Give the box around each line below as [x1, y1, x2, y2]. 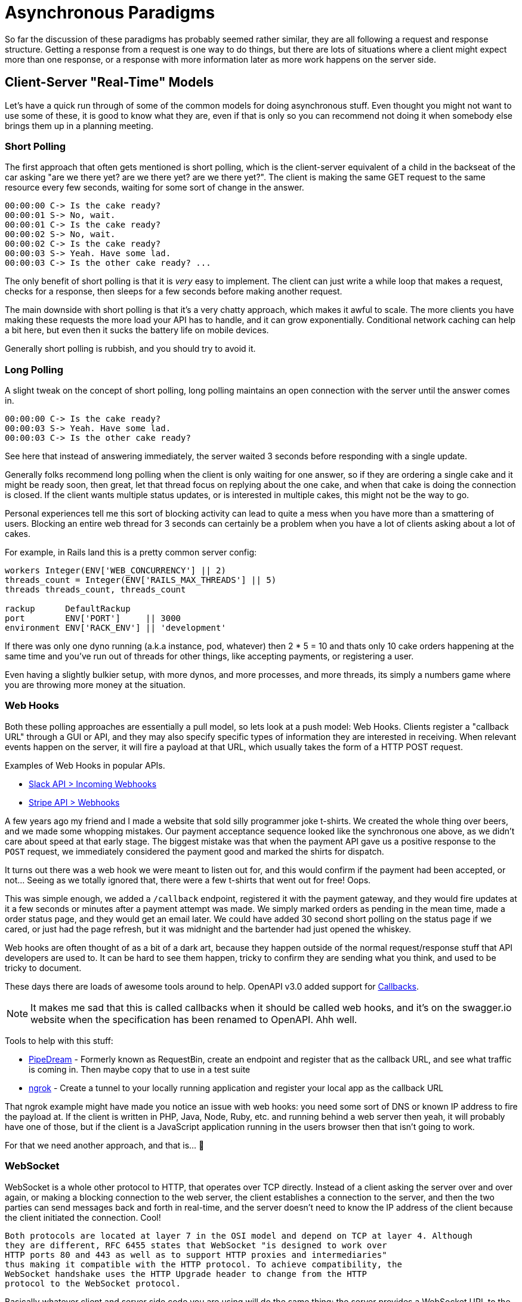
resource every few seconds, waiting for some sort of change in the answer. [5, 182, 304, 193]
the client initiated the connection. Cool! [5, 1212, 161, 1223]
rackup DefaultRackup [5, 604, 131, 614]
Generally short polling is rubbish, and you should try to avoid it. [5, 343, 256, 354]
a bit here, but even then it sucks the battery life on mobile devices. [5, 325, 269, 336]
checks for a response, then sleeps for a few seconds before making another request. [5, 286, 342, 297]
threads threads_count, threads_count [5, 585, 186, 595]
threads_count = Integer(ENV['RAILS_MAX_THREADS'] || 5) [5, 575, 277, 585]
